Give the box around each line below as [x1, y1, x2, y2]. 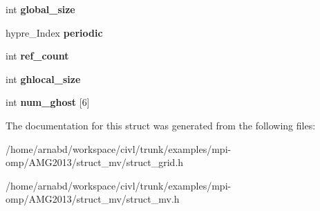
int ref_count [6, 48, 69, 63]
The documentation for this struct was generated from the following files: [6, 118, 316, 132]
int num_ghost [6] [6, 95, 90, 109]
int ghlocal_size [6, 71, 81, 86]
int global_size [6, 2, 75, 16]
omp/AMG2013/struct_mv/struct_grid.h [6, 155, 184, 169]
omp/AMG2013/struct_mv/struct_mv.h [6, 192, 180, 206]
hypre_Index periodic [6, 25, 103, 39]
